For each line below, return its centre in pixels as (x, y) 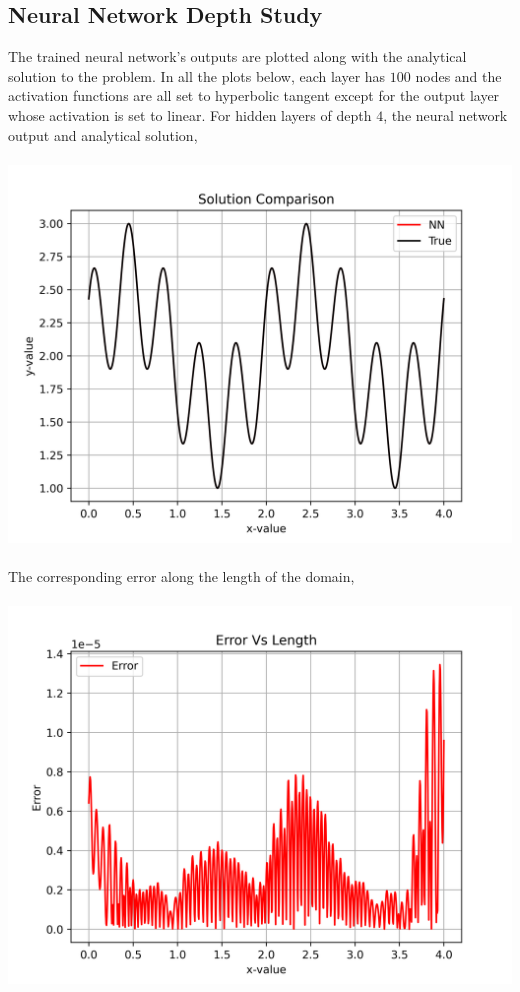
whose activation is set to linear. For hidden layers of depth (190, 114)
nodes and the (458, 75)
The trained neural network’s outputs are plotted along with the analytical (237, 56)
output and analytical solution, (103, 134)
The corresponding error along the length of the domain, (181, 575)
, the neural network (445, 114)
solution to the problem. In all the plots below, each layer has (197, 75)
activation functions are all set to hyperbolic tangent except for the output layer (254, 95)
